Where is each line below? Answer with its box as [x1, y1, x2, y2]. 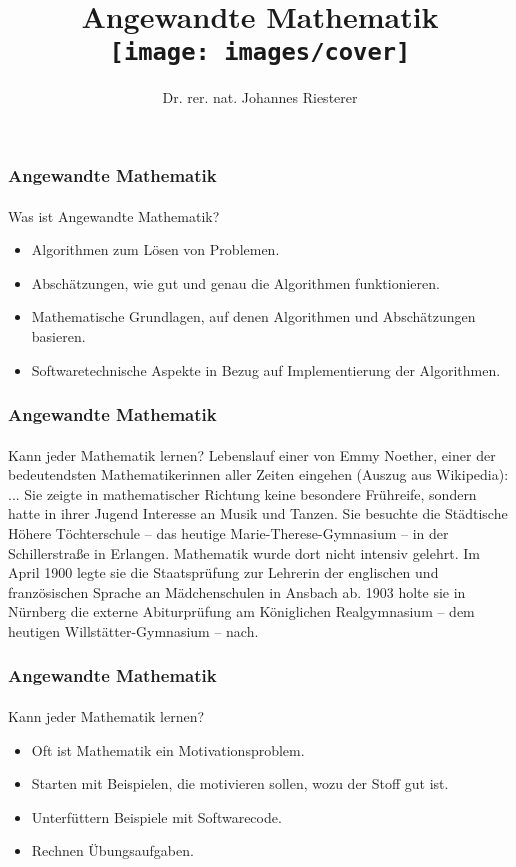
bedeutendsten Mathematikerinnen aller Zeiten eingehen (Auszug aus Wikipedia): [8, 464, 509, 485]
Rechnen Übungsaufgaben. [31, 840, 194, 861]
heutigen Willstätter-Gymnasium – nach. [8, 620, 259, 641]
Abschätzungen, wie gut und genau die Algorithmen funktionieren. [31, 272, 440, 293]
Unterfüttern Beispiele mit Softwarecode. [31, 806, 282, 827]
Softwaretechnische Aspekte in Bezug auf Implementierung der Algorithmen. [31, 359, 501, 380]
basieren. [31, 325, 86, 346]
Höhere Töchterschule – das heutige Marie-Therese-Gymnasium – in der [8, 522, 449, 543]
